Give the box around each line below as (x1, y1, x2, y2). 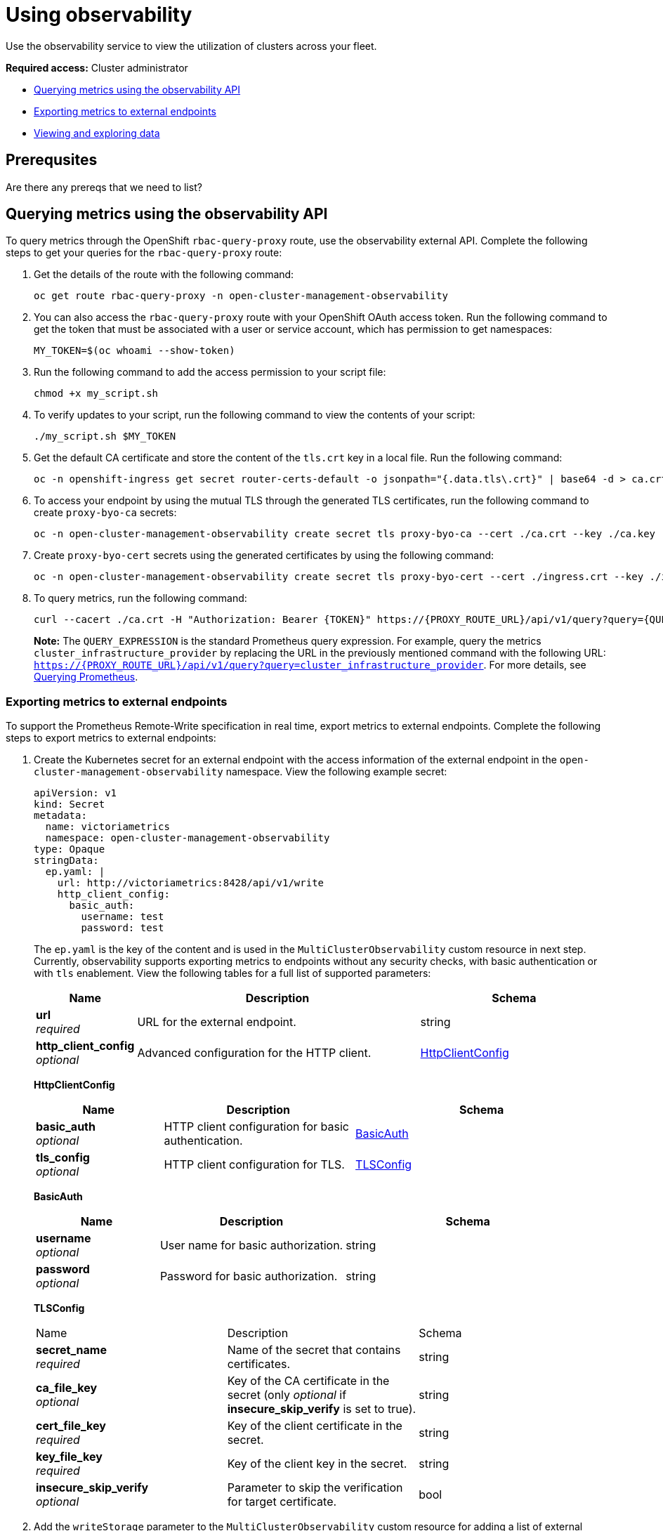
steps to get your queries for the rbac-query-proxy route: (6, 247, 282, 259)
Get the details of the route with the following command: (34, 268, 294, 281)
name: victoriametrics (45, 821, 170, 833)
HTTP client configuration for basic (164, 1119, 349, 1134)
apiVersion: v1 (34, 787, 117, 799)
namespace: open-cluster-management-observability (45, 832, 330, 844)
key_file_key (36, 1450, 103, 1464)
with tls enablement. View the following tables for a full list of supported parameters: (34, 967, 431, 980)
